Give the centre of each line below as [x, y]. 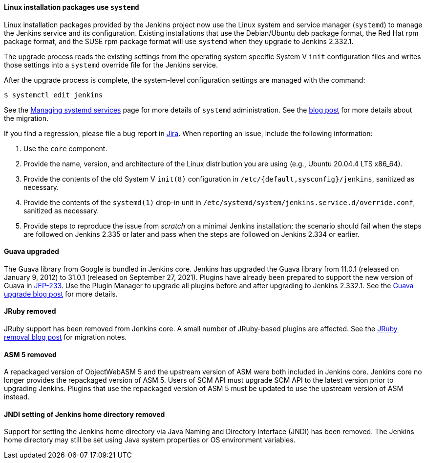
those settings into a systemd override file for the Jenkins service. [111, 65]
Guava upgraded [32, 252]
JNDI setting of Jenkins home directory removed [85, 414]
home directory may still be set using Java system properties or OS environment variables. [150, 440]
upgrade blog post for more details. [61, 294]
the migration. [26, 118]
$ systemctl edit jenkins [53, 95]
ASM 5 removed [30, 354]
